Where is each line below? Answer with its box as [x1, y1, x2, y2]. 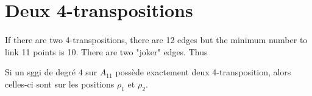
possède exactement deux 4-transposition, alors [115, 66, 291, 78]
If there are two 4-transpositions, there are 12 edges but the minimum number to [5, 33, 308, 46]
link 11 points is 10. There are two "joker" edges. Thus [5, 45, 208, 58]
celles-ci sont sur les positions [5, 77, 115, 90]
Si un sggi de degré [5, 66, 76, 78]
